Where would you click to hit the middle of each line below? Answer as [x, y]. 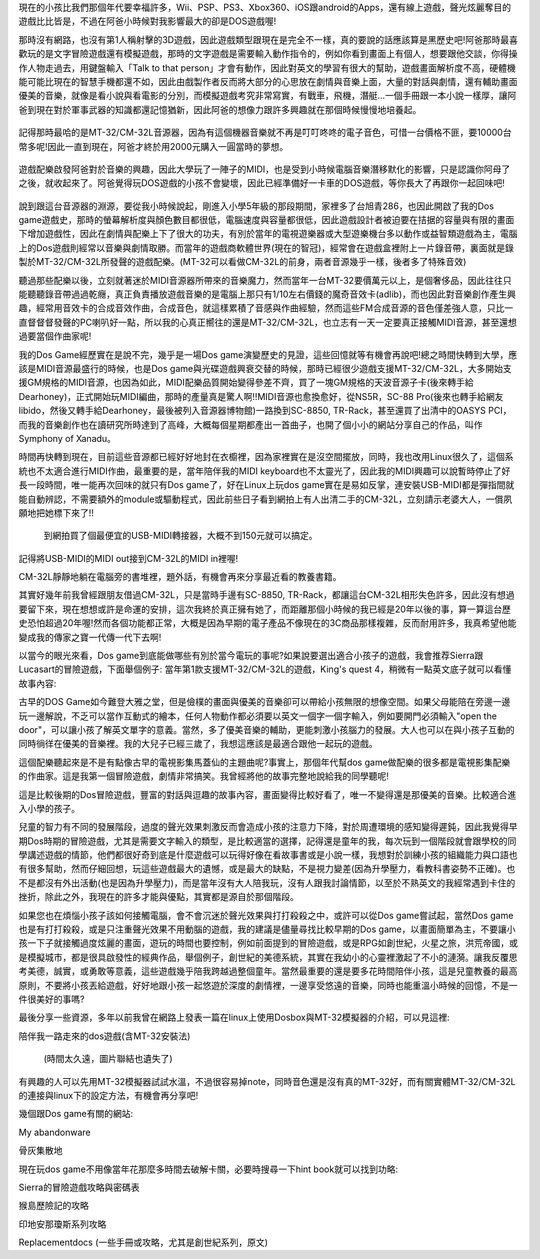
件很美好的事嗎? [51, 999]
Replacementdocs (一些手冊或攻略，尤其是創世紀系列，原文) [143, 1242]
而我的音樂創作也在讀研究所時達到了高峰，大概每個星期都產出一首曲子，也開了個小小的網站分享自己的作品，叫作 [250, 424]
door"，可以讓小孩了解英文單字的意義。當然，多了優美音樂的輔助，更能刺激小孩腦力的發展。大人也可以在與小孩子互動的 [266, 729]
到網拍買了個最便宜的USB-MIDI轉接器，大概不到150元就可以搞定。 [181, 536]
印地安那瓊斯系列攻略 [62, 1224]
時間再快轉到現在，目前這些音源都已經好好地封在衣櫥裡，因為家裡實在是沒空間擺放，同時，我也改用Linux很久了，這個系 [266, 457]
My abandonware [54, 1132]
